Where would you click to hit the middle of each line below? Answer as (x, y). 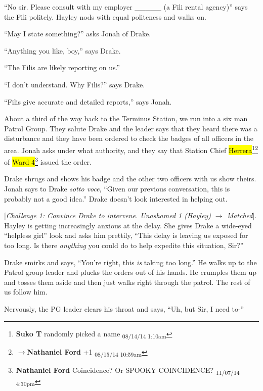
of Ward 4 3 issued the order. (48, 161)
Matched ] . (242, 215)
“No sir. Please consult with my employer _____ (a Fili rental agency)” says (126, 7)
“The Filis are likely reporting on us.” (62, 67)
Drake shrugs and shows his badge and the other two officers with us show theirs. (130, 179)
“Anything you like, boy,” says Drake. (62, 50)
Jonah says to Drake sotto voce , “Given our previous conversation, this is (117, 189)
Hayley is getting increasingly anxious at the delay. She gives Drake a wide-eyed (128, 225)
